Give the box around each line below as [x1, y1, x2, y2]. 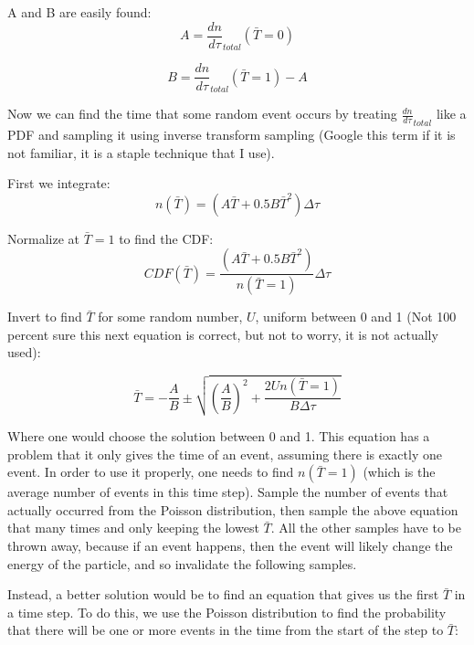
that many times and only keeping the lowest [7, 518, 259, 537]
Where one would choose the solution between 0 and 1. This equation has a [7, 427, 430, 446]
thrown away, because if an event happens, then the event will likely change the [7, 536, 453, 555]
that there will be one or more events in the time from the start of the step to [7, 620, 444, 640]
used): [7, 343, 41, 362]
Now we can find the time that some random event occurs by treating [7, 104, 397, 123]
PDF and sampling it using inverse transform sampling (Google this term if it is [7, 124, 456, 143]
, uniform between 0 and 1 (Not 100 [255, 307, 457, 326]
